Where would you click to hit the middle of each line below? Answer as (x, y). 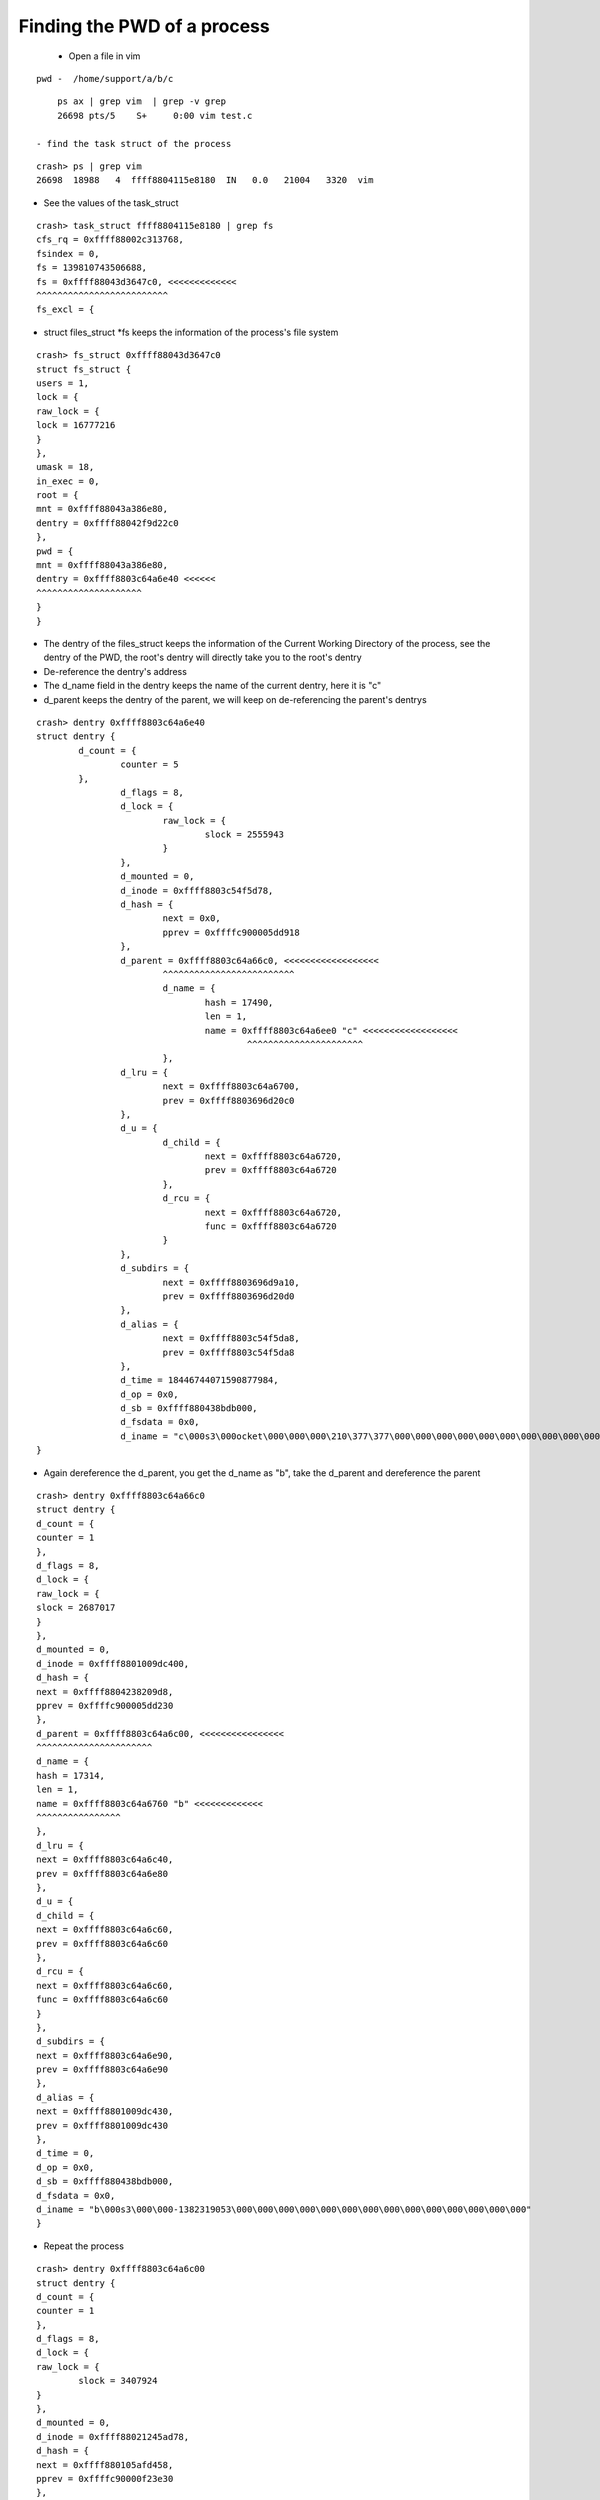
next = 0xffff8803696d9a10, (231, 1282)
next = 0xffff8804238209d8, (105, 1691)
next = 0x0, (192, 918)
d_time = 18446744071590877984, (199, 1380)
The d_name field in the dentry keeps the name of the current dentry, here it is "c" (212, 686)
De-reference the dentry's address (115, 671)
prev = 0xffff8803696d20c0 (228, 1100)
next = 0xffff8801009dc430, (105, 2111)
